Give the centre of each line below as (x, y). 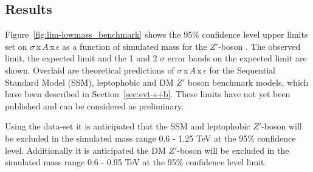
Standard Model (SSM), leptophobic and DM (89, 82)
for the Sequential (242, 70)
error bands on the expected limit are (237, 58)
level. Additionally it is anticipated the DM (85, 150)
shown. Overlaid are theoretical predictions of (90, 70)
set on (16, 46)
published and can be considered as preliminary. (94, 105)
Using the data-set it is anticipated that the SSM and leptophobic (128, 126)
